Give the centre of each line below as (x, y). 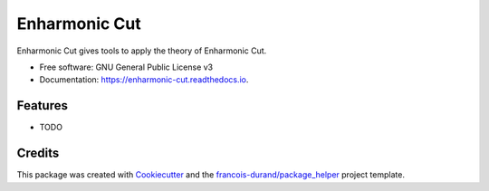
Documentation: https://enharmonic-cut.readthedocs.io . (144, 80)
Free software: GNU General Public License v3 (126, 67)
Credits (38, 153)
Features (42, 105)
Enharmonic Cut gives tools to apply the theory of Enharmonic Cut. (142, 51)
